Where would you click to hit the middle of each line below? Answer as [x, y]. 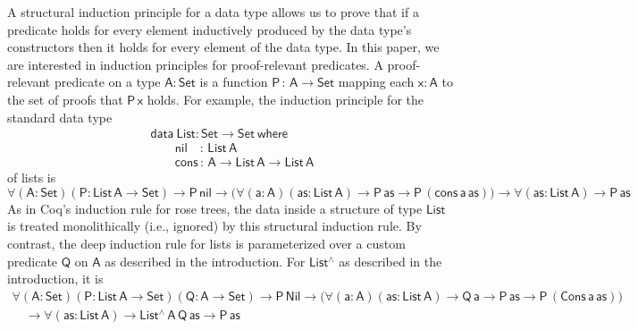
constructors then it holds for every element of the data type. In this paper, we [223, 47]
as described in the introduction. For [205, 261]
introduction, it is [55, 279]
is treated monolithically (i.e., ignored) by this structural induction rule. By [214, 226]
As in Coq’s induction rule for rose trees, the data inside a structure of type [215, 208]
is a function [234, 82]
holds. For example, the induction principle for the [285, 99]
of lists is [32, 178]
